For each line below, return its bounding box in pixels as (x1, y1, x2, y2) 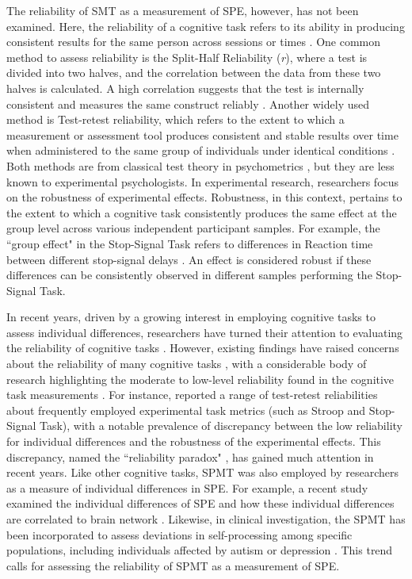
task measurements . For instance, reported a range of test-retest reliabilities (6, 386, 378, 403)
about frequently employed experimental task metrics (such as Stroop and (6, 401, 366, 418)
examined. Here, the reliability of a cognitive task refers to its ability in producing (6, 17, 405, 34)
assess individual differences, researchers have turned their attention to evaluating (6, 324, 403, 340)
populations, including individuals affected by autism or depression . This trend (6, 542, 393, 558)
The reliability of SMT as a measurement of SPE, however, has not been (6, 2, 359, 18)
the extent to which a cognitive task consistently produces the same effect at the (6, 204, 397, 220)
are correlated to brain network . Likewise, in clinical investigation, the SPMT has (6, 511, 406, 527)
